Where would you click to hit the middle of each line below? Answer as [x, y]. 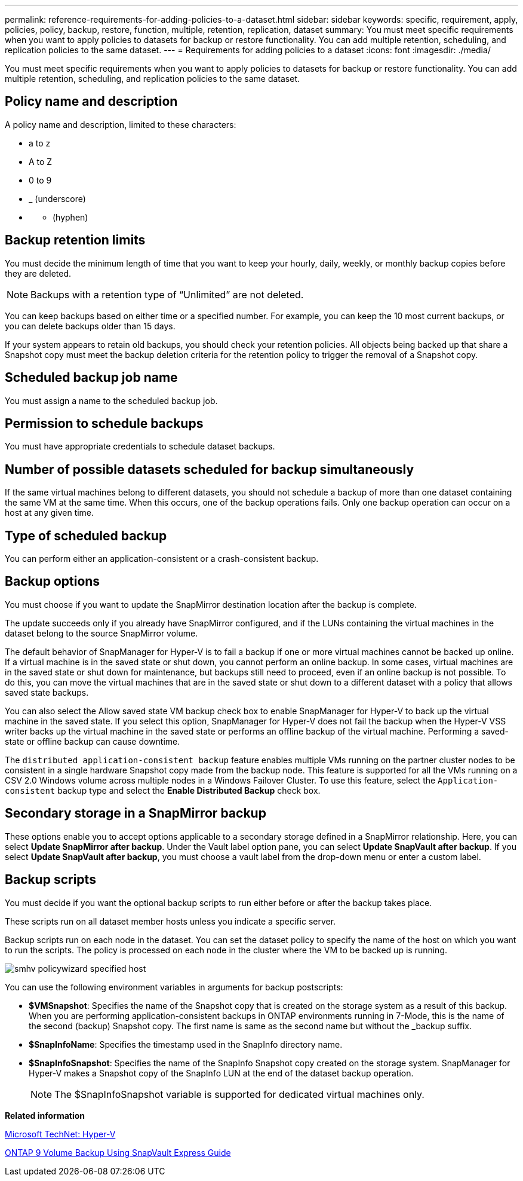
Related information [45, 1115]
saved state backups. [47, 692]
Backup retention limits [75, 240]
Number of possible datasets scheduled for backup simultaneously [210, 469]
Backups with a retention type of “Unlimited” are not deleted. [167, 294]
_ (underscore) [57, 198]
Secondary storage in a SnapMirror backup [136, 813]
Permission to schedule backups [104, 423]
